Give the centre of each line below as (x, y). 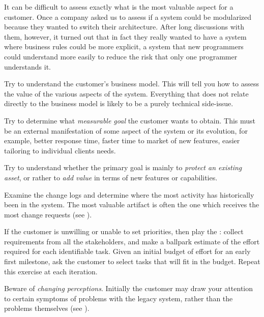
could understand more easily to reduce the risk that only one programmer (121, 56)
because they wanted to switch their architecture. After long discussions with (124, 27)
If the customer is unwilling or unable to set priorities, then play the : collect (124, 231)
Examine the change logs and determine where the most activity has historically (129, 194)
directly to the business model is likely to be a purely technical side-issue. (119, 103)
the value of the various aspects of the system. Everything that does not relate (126, 93)
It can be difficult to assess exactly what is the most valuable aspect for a (119, 7)
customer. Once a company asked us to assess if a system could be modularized (128, 17)
